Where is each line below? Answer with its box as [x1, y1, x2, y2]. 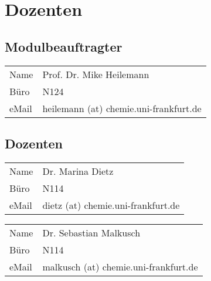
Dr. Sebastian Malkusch [42, 225, 141, 239]
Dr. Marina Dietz [42, 164, 114, 178]
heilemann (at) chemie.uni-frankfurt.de [42, 101, 202, 115]
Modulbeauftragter [5, 37, 122, 55]
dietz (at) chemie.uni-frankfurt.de [42, 198, 180, 212]
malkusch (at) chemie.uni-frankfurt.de [42, 259, 198, 273]
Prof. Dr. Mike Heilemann [42, 67, 149, 81]
